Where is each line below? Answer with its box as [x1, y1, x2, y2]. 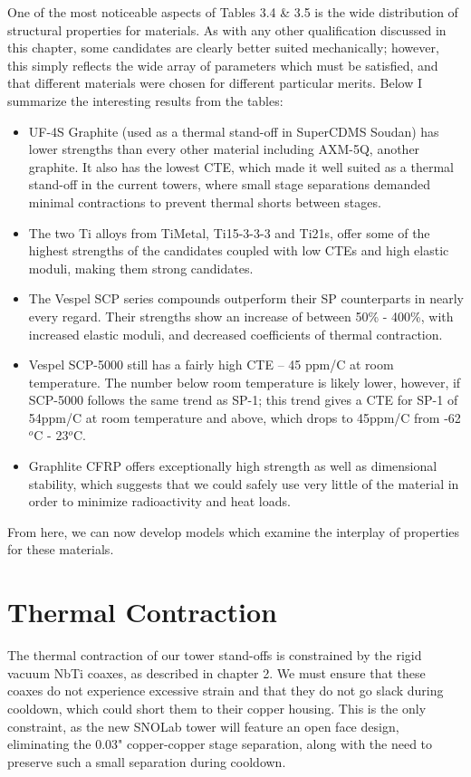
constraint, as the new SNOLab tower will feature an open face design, [7, 716, 399, 735]
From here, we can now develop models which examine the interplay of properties [7, 522, 460, 541]
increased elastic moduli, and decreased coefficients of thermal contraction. [28, 324, 443, 343]
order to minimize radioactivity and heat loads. [28, 492, 291, 511]
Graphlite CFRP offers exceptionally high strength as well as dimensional [28, 456, 437, 475]
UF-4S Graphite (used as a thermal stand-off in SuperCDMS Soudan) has [28, 121, 439, 140]
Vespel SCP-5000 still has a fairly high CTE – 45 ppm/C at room [28, 355, 394, 374]
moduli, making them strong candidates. [28, 258, 254, 277]
